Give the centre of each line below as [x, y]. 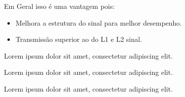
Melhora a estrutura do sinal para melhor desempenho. [99, 22]
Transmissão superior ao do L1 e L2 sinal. [79, 39]
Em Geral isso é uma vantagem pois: [59, 6]
